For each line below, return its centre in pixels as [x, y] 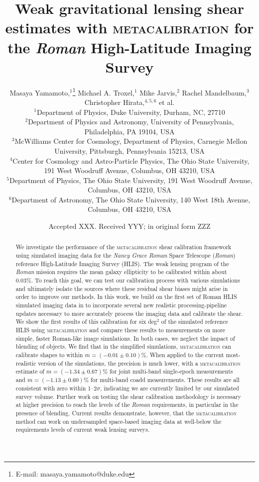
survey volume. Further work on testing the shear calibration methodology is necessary [128, 396]
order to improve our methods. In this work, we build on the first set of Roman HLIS [126, 297]
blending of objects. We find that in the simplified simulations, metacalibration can [123, 346]
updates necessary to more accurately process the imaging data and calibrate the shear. [129, 313]
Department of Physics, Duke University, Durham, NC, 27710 [131, 112]
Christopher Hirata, [115, 102]
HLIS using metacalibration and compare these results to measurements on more [121, 330]
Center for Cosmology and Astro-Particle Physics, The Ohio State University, [131, 160]
